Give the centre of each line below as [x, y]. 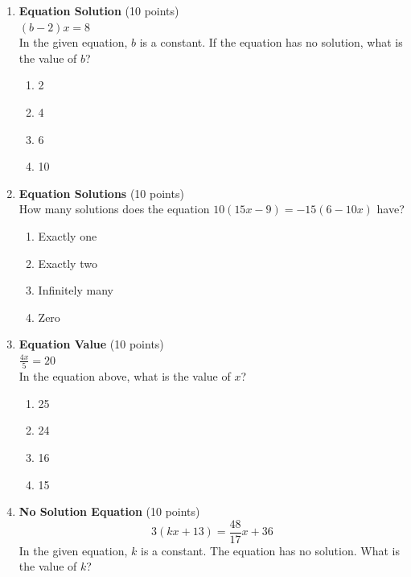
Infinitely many [76, 290]
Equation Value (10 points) [91, 344]
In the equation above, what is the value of [125, 376]
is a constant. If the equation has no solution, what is [271, 42]
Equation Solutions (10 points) [101, 193]
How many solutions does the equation [114, 209]
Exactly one [68, 235]
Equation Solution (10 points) [99, 10]
